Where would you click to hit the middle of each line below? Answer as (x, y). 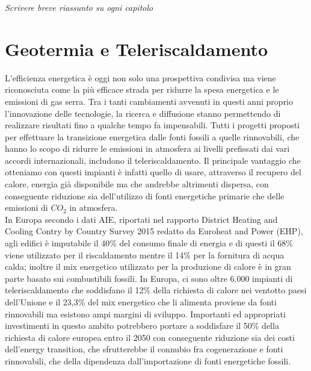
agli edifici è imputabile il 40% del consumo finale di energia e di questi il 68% (149, 243)
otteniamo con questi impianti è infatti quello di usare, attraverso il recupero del (153, 172)
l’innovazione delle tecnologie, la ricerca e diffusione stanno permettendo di (143, 113)
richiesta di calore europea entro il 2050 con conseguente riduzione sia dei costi (150, 337)
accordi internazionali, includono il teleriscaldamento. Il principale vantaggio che (153, 160)
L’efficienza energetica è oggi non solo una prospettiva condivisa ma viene (140, 77)
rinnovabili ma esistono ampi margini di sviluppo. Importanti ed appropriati (145, 313)
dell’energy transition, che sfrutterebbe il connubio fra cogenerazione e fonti (144, 349)
